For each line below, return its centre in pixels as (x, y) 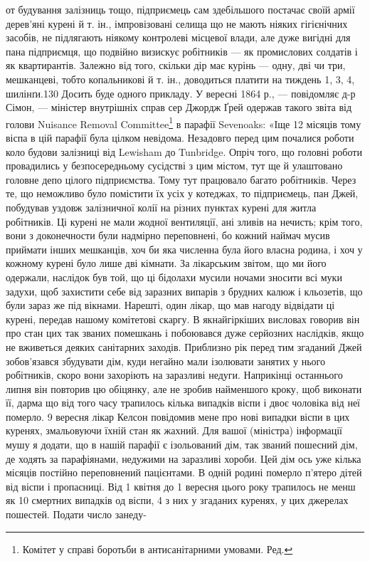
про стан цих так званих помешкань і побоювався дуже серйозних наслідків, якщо (185, 333)
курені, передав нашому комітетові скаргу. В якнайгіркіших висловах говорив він (183, 319)
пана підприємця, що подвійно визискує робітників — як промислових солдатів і (182, 51)
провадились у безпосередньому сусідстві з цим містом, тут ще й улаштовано (174, 166)
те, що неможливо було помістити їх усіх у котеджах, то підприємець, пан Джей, (182, 193)
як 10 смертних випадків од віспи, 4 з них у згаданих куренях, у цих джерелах (177, 500)
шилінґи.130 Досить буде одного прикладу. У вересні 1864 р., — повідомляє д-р (181, 93)
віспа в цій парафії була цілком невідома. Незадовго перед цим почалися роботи (180, 137)
